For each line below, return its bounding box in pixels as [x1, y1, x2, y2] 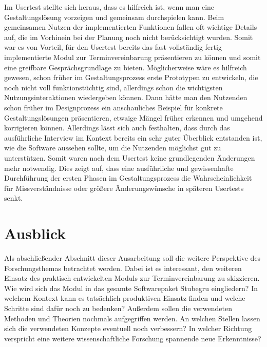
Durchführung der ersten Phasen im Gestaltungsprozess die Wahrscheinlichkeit [4, 172, 252, 183]
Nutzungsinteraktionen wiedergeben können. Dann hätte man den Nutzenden [4, 92, 247, 103]
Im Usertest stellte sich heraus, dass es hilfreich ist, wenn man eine [4, 2, 215, 12]
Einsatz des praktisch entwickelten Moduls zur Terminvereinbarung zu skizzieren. [4, 273, 260, 283]
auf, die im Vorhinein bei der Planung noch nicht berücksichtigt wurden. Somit [4, 31, 253, 42]
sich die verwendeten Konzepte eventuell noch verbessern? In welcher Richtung [4, 323, 252, 334]
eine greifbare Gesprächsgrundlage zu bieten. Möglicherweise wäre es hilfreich [4, 62, 247, 72]
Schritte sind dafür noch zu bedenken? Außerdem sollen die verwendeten [4, 302, 233, 313]
